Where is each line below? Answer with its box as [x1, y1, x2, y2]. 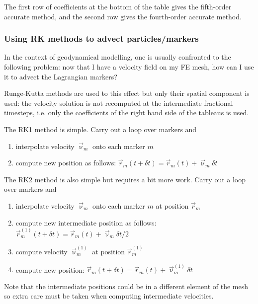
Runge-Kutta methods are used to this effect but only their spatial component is [4, 88, 250, 98]
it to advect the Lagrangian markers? [4, 71, 117, 81]
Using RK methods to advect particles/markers [4, 32, 199, 45]
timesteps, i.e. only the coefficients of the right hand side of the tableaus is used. [4, 107, 249, 118]
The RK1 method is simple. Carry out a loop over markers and [4, 124, 197, 134]
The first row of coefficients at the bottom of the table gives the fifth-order [4, 1, 232, 11]
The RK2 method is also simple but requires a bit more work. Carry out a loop [4, 174, 246, 184]
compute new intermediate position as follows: [15, 217, 157, 228]
